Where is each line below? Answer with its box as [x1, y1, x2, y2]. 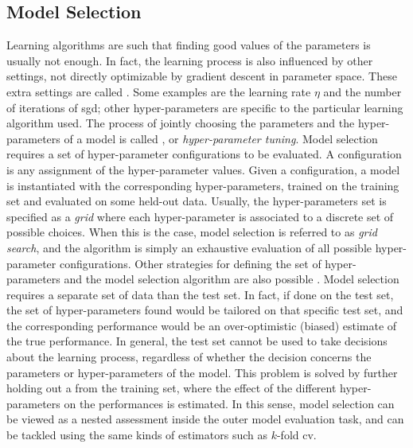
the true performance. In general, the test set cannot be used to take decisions [6, 333, 388, 349]
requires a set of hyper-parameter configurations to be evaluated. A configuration [6, 146, 402, 162]
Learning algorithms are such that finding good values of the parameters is [6, 37, 371, 53]
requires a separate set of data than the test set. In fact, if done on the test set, [6, 286, 394, 302]
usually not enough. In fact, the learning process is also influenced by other [6, 52, 373, 68]
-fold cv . [276, 427, 317, 443]
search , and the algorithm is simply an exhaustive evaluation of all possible [6, 239, 372, 255]
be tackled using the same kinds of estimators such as [6, 427, 267, 443]
